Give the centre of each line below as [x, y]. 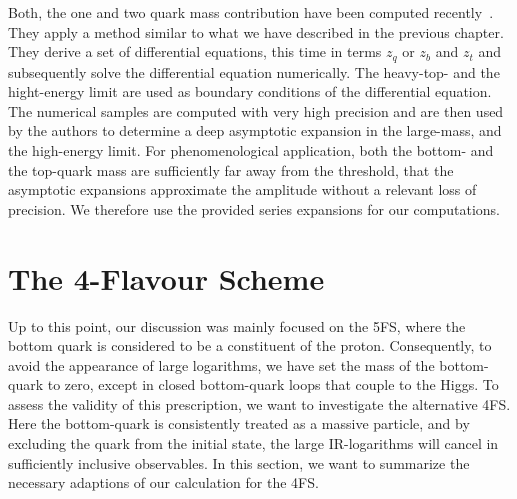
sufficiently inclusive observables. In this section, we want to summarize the [239, 462]
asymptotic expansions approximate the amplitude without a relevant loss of [242, 189]
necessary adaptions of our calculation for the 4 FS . [163, 482]
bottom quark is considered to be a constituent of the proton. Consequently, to [250, 345]
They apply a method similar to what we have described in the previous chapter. [256, 31]
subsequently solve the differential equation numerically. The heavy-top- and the [254, 71]
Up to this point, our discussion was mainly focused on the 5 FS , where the [237, 325]
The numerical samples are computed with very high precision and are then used [256, 110]
